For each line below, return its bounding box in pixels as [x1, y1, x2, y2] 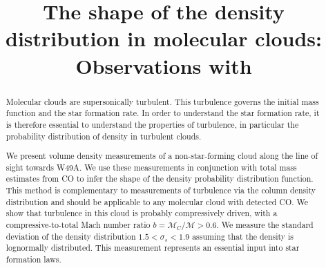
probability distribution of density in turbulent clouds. [6, 130, 202, 142]
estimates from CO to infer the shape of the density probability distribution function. [6, 173, 314, 184]
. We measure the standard [216, 219, 314, 230]
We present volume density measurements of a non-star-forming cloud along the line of [6, 150, 318, 162]
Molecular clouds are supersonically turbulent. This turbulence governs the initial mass [6, 95, 319, 107]
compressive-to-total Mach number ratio [6, 219, 151, 230]
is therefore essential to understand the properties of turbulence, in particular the [6, 118, 299, 130]
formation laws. [6, 253, 61, 265]
